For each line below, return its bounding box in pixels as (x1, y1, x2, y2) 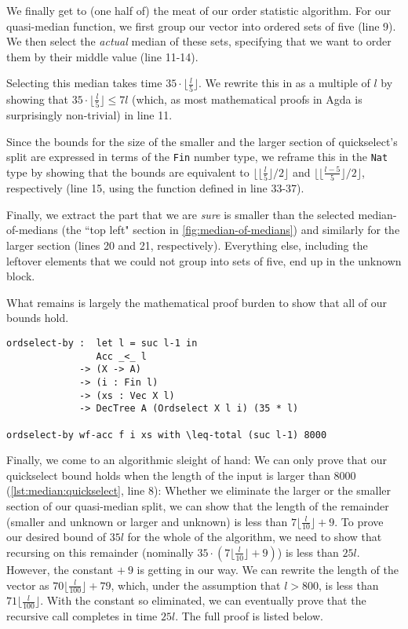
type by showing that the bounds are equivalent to (6, 163, 250, 180)
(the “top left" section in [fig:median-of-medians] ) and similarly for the (61, 221, 400, 238)
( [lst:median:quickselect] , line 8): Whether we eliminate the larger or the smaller (6, 482, 392, 499)
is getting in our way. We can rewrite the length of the (137, 561, 399, 577)
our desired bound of (6, 528, 106, 545)
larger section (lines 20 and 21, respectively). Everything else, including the (6, 236, 368, 253)
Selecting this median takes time (6, 75, 162, 91)
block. (6, 268, 35, 284)
